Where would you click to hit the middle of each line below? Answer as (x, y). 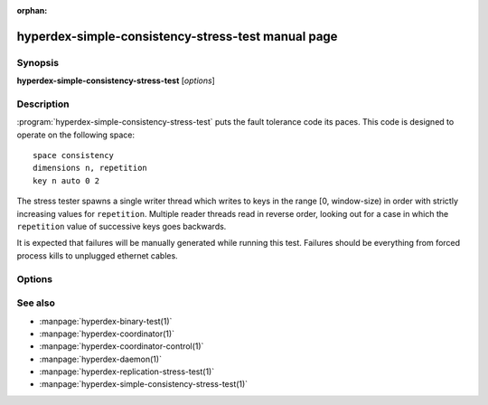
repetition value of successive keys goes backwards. (122, 227)
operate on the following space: (76, 135)
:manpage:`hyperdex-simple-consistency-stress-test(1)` (144, 384)
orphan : (32, 10)
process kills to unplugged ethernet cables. (97, 255)
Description (43, 104)
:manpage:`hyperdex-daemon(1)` (101, 359)
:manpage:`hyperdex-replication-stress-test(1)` (127, 372)
